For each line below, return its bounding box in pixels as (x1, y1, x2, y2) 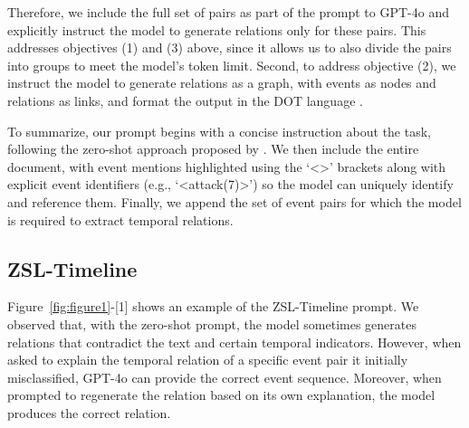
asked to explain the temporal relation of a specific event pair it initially (7, 350, 408, 369)
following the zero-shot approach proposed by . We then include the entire (7, 139, 419, 158)
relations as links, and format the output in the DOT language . (7, 90, 363, 109)
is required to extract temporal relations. (7, 210, 234, 229)
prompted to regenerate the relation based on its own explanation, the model (7, 385, 435, 404)
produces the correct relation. (7, 403, 171, 422)
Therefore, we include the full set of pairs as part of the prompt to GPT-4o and (7, 3, 449, 21)
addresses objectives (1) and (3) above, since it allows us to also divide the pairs (7, 38, 452, 57)
